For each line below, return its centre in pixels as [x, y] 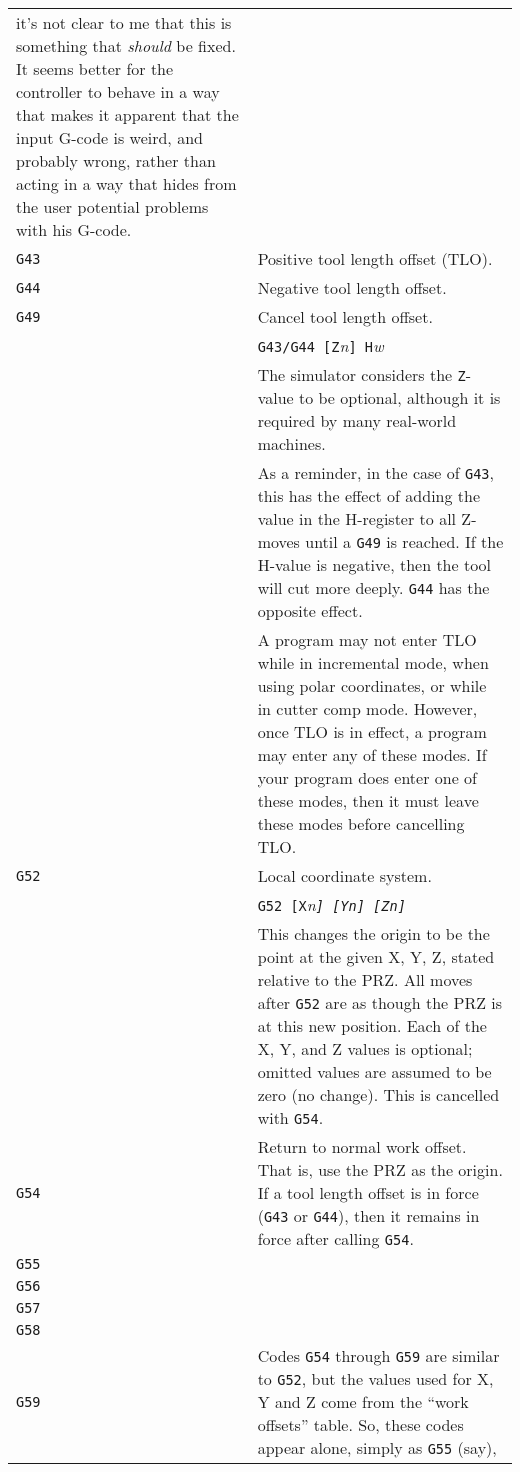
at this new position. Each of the [372, 1025]
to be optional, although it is [399, 397]
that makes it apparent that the [127, 114]
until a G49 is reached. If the [404, 541]
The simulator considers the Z [361, 374]
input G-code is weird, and [109, 137]
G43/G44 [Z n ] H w [320, 345]
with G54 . [290, 1117]
